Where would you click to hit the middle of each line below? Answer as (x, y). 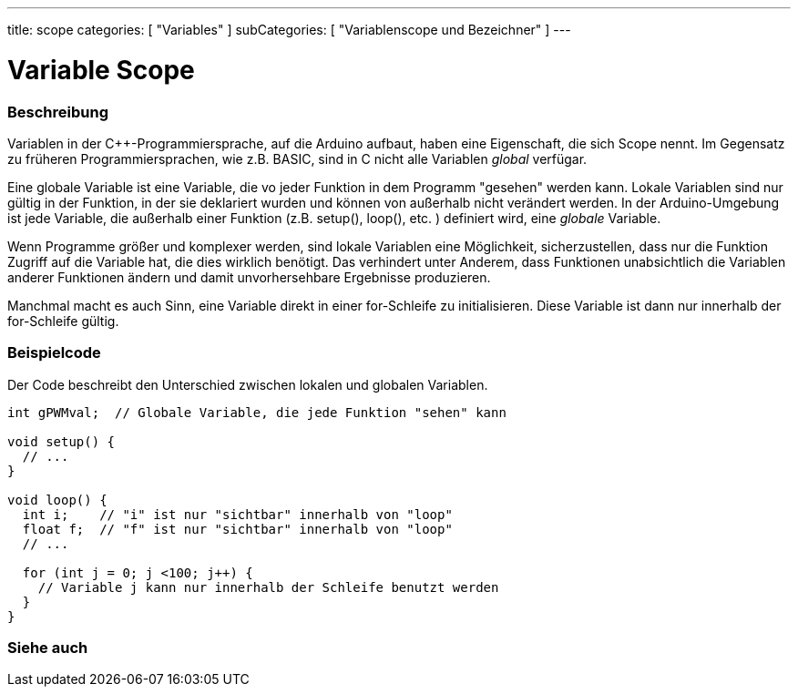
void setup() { (61, 441)
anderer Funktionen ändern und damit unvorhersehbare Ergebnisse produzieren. (249, 277)
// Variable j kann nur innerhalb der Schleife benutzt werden (268, 587)
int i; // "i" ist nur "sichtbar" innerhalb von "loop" (237, 514)
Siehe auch (48, 648)
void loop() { (57, 500)
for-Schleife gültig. (63, 321)
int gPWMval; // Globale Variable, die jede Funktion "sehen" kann (257, 412)
